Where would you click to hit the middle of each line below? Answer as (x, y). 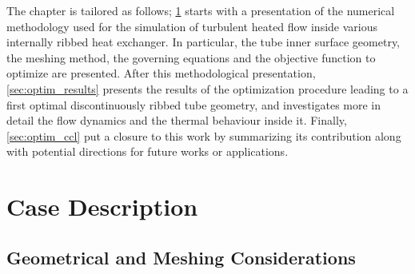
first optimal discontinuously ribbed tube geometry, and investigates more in (194, 104)
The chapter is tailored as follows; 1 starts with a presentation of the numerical (201, 10)
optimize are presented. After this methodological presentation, (161, 73)
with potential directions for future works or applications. (148, 151)
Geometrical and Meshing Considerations (181, 257)
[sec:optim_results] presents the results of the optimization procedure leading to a (207, 88)
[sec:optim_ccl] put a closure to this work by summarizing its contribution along (204, 135)
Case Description (102, 206)
